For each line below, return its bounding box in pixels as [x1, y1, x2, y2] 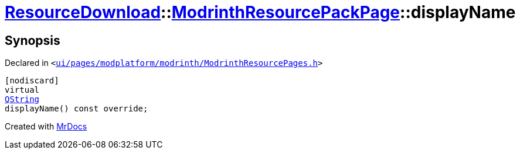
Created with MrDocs [5, 121, 87, 132]
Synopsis [5, 33, 60, 48]
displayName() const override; [5, 104, 148, 114]
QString [5, 94, 40, 104]
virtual [5, 85, 40, 95]
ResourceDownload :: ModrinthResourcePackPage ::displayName [5, 2, 516, 22]
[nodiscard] [5, 76, 59, 86]
